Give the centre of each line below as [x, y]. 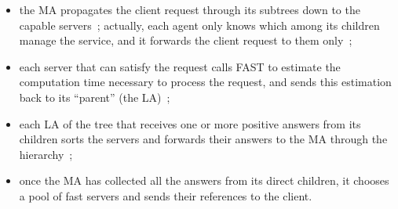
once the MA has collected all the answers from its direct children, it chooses [204, 180]
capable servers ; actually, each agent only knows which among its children [199, 25]
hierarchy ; [46, 154]
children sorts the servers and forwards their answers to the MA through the [203, 139]
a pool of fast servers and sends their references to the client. [166, 195]
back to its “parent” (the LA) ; [95, 97]
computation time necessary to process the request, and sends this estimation [205, 82]
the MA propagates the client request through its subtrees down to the [190, 9]
